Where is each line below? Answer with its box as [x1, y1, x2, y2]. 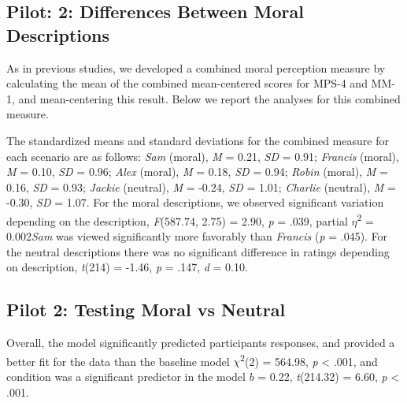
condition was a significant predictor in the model [6, 368, 246, 385]
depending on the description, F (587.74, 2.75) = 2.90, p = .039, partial [6, 212, 348, 229]
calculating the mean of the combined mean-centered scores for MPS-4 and [6, 75, 368, 91]
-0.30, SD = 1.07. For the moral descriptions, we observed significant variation [6, 194, 384, 211]
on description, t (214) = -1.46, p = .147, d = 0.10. [6, 259, 248, 275]
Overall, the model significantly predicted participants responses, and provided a [6, 334, 395, 351]
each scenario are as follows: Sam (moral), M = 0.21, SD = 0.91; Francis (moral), [6, 147, 399, 164]
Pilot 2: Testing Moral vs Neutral [6, 297, 286, 322]
